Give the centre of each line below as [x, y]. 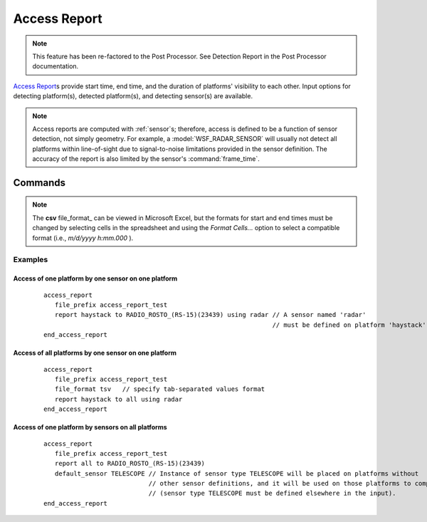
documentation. [56, 66]
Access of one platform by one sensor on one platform [95, 278]
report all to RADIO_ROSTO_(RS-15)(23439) [130, 464]
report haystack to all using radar [118, 399]
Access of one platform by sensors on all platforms [90, 427]
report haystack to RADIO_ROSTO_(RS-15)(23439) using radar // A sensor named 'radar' [210, 315]
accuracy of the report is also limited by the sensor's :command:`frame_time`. [146, 159]
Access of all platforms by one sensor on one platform [95, 353]
